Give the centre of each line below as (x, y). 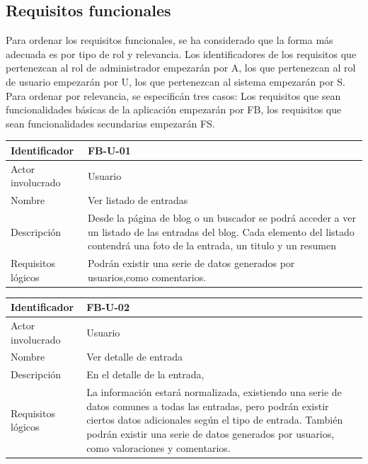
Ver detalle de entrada (134, 357)
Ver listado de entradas (138, 200)
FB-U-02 (108, 307)
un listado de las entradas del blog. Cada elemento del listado (221, 231)
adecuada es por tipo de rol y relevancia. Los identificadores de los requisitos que (181, 53)
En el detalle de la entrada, (145, 374)
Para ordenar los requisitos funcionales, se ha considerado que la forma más (169, 40)
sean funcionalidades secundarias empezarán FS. (110, 123)
